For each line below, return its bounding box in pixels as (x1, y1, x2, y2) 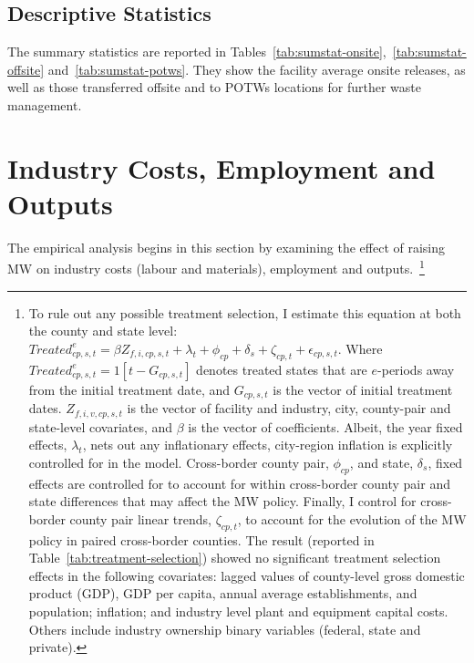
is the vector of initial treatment (273, 379, 453, 399)
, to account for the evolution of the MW (237, 509, 467, 528)
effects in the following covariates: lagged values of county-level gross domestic (28, 565, 465, 585)
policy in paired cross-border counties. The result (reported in (28, 530, 375, 549)
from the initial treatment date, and (28, 379, 231, 399)
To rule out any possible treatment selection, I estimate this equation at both (28, 303, 461, 322)
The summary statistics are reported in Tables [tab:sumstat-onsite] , (7, 42, 386, 61)
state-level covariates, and (28, 417, 173, 436)
